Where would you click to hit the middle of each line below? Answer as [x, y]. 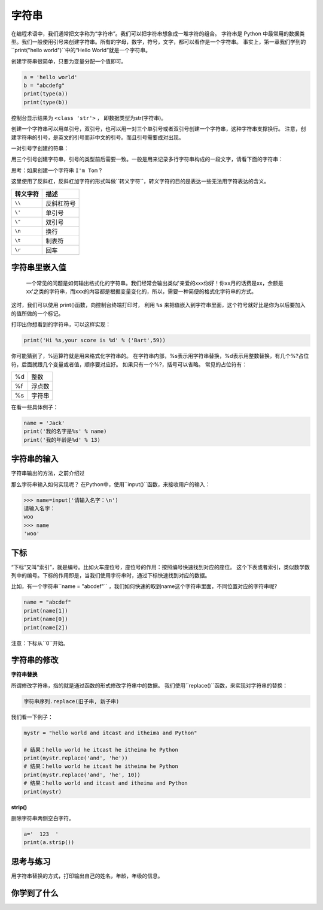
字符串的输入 [35, 459]
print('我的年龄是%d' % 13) [62, 440]
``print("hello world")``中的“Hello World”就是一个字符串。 [81, 50]
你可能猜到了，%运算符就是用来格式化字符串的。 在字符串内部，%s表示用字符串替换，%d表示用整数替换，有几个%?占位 [160, 356]
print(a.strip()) [49, 843]
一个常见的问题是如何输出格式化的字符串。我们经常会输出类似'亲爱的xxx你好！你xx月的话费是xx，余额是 [155, 283]
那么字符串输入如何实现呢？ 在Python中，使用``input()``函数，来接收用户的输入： [111, 484]
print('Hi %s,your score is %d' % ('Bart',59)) [95, 341]
